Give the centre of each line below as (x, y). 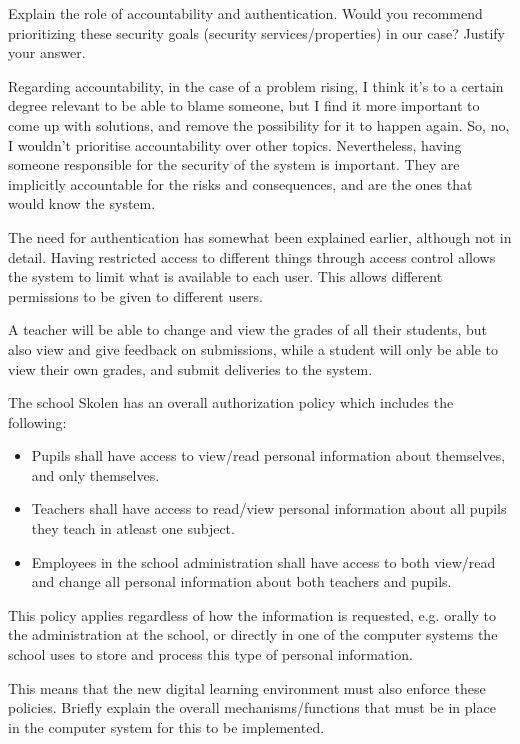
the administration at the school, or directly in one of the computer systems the (253, 634)
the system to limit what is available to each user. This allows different (225, 276)
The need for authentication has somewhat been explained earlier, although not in (260, 236)
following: (37, 421)
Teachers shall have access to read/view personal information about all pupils (269, 508)
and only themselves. (95, 474)
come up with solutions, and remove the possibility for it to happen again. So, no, (259, 124)
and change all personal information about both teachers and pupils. (241, 581)
